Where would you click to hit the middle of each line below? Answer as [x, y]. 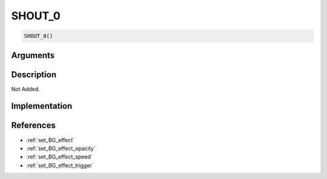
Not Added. [26, 89]
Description [34, 75]
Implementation [42, 106]
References [33, 125]
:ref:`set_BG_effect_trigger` [60, 165]
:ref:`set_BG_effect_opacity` [61, 148]
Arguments [33, 55]
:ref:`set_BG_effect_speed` [60, 157]
